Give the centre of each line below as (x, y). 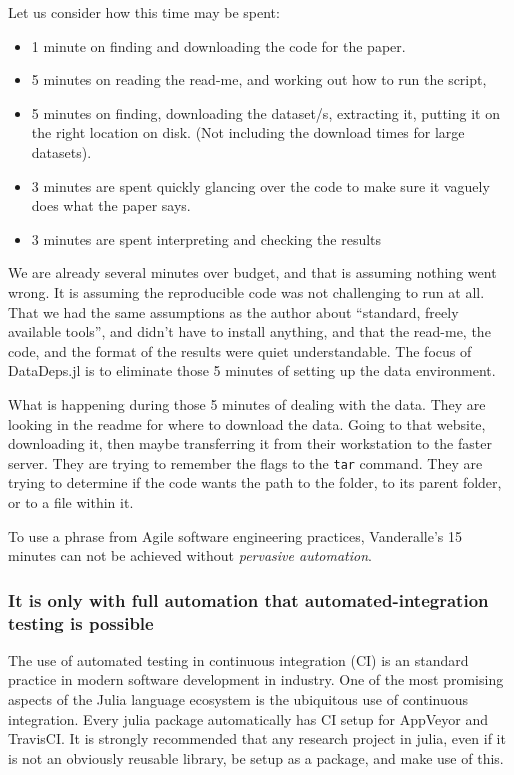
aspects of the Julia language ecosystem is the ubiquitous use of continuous (238, 699)
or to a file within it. (71, 501)
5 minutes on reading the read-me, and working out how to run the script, (259, 79)
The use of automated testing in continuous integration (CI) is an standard (238, 659)
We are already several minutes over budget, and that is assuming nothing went (252, 272)
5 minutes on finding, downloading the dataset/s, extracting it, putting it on (265, 112)
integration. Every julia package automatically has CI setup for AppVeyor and (248, 718)
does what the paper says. (111, 205)
